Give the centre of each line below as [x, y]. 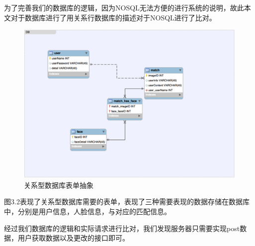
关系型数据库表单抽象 [59, 185]
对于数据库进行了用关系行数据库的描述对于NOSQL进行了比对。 [113, 17]
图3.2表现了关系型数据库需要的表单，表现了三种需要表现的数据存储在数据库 [127, 202]
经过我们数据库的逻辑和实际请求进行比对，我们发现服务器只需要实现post [122, 228]
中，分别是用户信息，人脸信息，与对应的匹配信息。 [87, 211]
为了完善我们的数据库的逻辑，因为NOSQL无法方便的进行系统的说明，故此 [124, 7]
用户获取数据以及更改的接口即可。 [73, 238]
